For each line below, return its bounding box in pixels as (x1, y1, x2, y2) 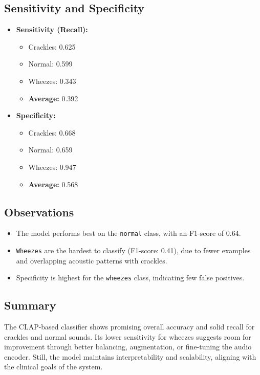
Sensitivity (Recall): (16, 24, 88, 35)
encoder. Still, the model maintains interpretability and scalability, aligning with (4, 351, 256, 362)
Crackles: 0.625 (28, 41, 76, 52)
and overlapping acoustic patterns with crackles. (16, 255, 167, 266)
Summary (4, 297, 56, 313)
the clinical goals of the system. (4, 361, 103, 372)
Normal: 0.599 (28, 58, 73, 69)
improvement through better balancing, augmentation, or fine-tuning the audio (4, 341, 252, 352)
